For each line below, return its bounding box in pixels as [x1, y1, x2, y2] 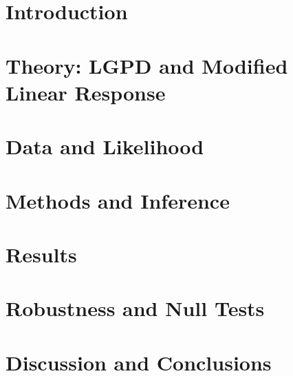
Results [6, 240, 77, 268]
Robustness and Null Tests [6, 294, 265, 322]
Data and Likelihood [6, 132, 204, 160]
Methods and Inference [6, 186, 230, 214]
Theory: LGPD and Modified [6, 51, 288, 79]
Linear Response [6, 78, 166, 106]
